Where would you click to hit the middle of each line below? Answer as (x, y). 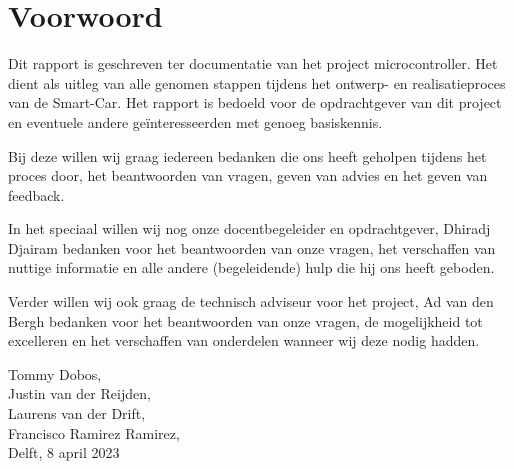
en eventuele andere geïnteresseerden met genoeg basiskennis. (195, 121)
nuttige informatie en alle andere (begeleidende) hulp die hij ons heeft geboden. (251, 267)
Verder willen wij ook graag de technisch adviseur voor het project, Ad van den (251, 301)
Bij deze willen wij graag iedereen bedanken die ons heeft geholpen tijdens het (247, 155)
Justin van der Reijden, (79, 393)
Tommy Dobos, (55, 373)
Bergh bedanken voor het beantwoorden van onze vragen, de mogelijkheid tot (245, 320)
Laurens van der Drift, (77, 413)
